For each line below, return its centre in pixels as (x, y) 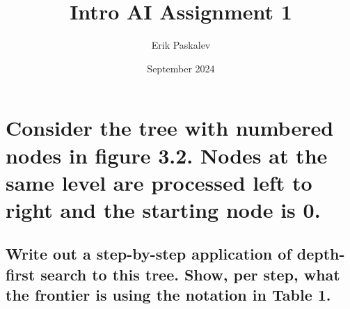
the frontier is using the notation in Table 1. (168, 295)
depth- (321, 254)
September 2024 (181, 68)
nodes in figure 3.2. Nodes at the (167, 155)
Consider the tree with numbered (170, 128)
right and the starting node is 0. (163, 209)
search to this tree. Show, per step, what (190, 274)
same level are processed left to (159, 182)
